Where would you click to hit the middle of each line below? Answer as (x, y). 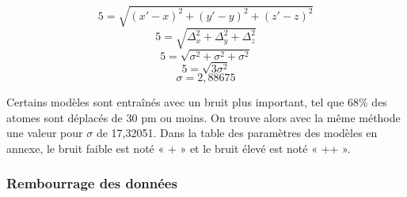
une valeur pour (45, 133)
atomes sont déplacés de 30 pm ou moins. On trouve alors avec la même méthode (203, 117)
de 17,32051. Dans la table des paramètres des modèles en (237, 133)
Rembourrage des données (92, 183)
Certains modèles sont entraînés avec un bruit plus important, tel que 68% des (197, 102)
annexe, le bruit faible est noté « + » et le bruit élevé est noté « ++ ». (179, 148)
